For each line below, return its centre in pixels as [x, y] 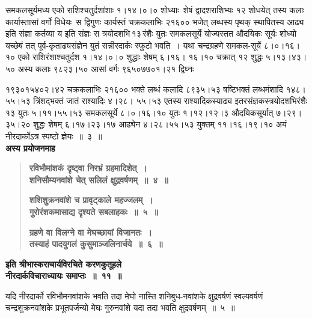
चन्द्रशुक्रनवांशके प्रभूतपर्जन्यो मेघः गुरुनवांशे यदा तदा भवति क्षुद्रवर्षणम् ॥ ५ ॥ [120, 307]
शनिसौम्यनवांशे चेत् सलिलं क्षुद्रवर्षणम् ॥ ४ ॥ [99, 179]
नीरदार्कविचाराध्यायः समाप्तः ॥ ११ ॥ [64, 276]
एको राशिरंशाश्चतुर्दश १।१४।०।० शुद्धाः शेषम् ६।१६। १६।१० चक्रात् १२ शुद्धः [140, 57]
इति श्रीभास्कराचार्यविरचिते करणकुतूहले [63, 264]
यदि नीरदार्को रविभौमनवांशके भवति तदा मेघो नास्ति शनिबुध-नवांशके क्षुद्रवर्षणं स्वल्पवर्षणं [134, 295]
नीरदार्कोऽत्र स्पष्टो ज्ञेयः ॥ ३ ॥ [54, 136]
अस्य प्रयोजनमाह [30, 148]
